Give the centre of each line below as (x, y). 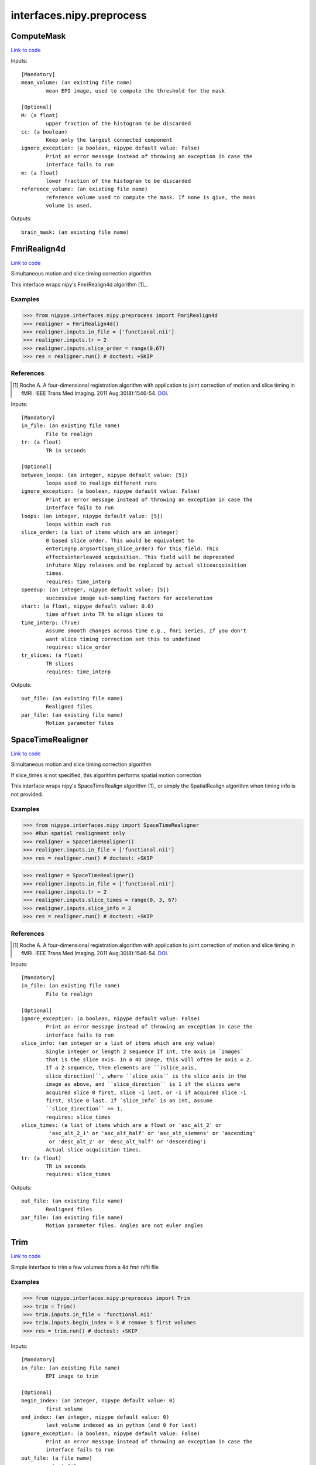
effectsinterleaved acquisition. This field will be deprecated (140, 557)
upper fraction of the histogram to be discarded (118, 124)
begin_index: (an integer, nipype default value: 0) (98, 1401)
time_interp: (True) (51, 622)
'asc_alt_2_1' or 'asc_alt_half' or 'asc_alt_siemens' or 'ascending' (152, 1133)
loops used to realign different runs (102, 483)
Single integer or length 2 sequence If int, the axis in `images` (145, 1051)
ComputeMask (38, 36)
